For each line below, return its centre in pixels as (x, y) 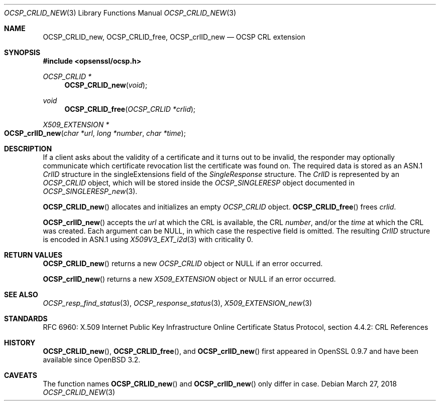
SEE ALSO (21, 294)
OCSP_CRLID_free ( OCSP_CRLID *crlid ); (130, 109)
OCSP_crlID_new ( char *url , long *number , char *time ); (95, 133)
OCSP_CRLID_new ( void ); (106, 85)
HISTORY (20, 343)
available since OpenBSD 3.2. (92, 360)
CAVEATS (21, 375)
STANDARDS (26, 319)
